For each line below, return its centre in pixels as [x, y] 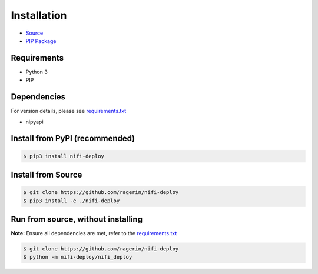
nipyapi [34, 122]
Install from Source [47, 174]
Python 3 [37, 72]
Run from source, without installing [77, 219]
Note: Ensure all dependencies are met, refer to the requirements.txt [94, 233]
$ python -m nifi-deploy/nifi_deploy [78, 257]
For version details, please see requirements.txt [69, 111]
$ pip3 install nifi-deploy [64, 156]
